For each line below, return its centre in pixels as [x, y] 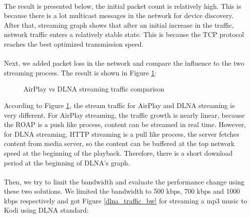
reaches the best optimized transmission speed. [74, 44]
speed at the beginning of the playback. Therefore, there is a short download [118, 153]
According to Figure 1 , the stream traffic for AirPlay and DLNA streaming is [119, 105]
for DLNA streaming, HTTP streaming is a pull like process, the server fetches [122, 134]
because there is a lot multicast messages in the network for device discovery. [119, 15]
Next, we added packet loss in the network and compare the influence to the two [124, 63]
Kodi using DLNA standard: [46, 210]
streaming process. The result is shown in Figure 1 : [80, 72]
